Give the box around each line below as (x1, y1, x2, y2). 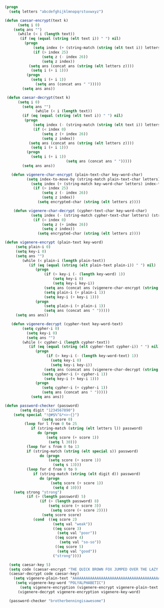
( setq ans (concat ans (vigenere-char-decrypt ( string (44, 367, 159, 372)
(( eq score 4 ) (55, 535, 84, 540)
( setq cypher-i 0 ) (22, 326, 60, 331)
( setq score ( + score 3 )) (48, 503, 101, 509)
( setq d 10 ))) (52, 485, 82, 490)
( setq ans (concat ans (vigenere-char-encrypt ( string (44, 285, 159, 290)
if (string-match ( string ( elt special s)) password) (26, 448, 139, 454)
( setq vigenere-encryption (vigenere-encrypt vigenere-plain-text (20, 585, 159, 590)
